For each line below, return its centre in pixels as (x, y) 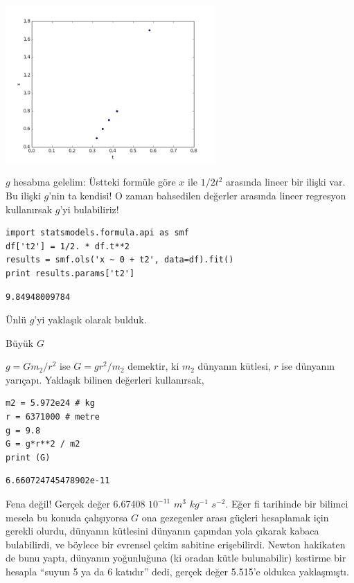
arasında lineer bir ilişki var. (286, 182)
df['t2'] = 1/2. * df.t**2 (68, 246)
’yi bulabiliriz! (89, 209)
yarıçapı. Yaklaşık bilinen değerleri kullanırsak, (105, 379)
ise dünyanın (308, 366)
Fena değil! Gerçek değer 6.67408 (76, 504)
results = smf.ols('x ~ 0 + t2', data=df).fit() (120, 260)
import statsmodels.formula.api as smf (97, 233)
